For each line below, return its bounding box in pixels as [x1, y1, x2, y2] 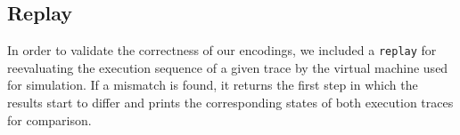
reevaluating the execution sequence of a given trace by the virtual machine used [7, 58, 448, 76]
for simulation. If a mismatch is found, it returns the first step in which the [7, 75, 418, 94]
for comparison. [7, 110, 92, 129]
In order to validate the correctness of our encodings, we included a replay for [7, 41, 437, 60]
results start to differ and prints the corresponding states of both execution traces [7, 93, 454, 112]
